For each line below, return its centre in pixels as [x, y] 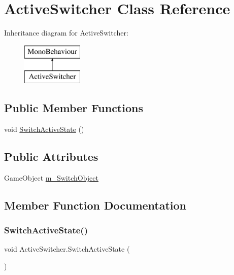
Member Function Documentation [95, 205]
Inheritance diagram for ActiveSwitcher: [66, 33]
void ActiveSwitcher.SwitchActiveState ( [67, 249]
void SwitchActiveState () [44, 129]
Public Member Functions [74, 108]
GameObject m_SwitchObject [51, 177]
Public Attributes [51, 157]
